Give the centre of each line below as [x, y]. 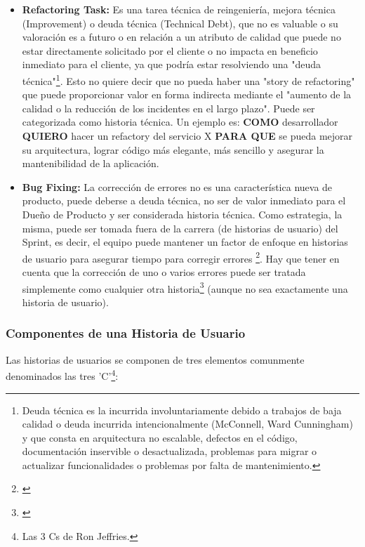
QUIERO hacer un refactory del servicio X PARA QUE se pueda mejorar [187, 136]
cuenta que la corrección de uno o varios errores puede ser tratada [164, 272]
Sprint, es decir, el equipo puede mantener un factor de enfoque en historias [185, 242]
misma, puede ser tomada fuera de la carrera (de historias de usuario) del [180, 228]
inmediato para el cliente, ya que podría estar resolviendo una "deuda [171, 64]
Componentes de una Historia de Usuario [126, 333]
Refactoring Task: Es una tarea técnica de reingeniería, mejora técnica [179, 9]
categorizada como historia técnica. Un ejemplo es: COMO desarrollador [180, 122]
